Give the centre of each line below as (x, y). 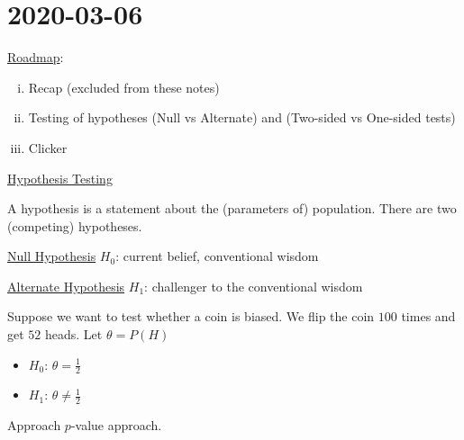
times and (428, 316)
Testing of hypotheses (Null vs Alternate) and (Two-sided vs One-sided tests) (242, 117)
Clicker (48, 147)
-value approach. (116, 425)
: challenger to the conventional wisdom (254, 286)
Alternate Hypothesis (66, 286)
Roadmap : (36, 57)
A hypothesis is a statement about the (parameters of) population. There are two (232, 208)
